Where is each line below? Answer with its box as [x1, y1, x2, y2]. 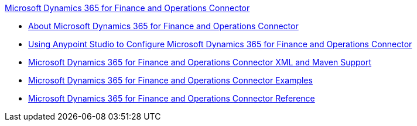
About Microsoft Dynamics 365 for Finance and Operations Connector [28, 21, 299, 31]
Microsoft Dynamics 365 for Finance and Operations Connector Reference [28, 93, 315, 103]
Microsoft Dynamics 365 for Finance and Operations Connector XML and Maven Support [28, 57, 372, 67]
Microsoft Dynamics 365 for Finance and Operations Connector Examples [28, 75, 313, 85]
